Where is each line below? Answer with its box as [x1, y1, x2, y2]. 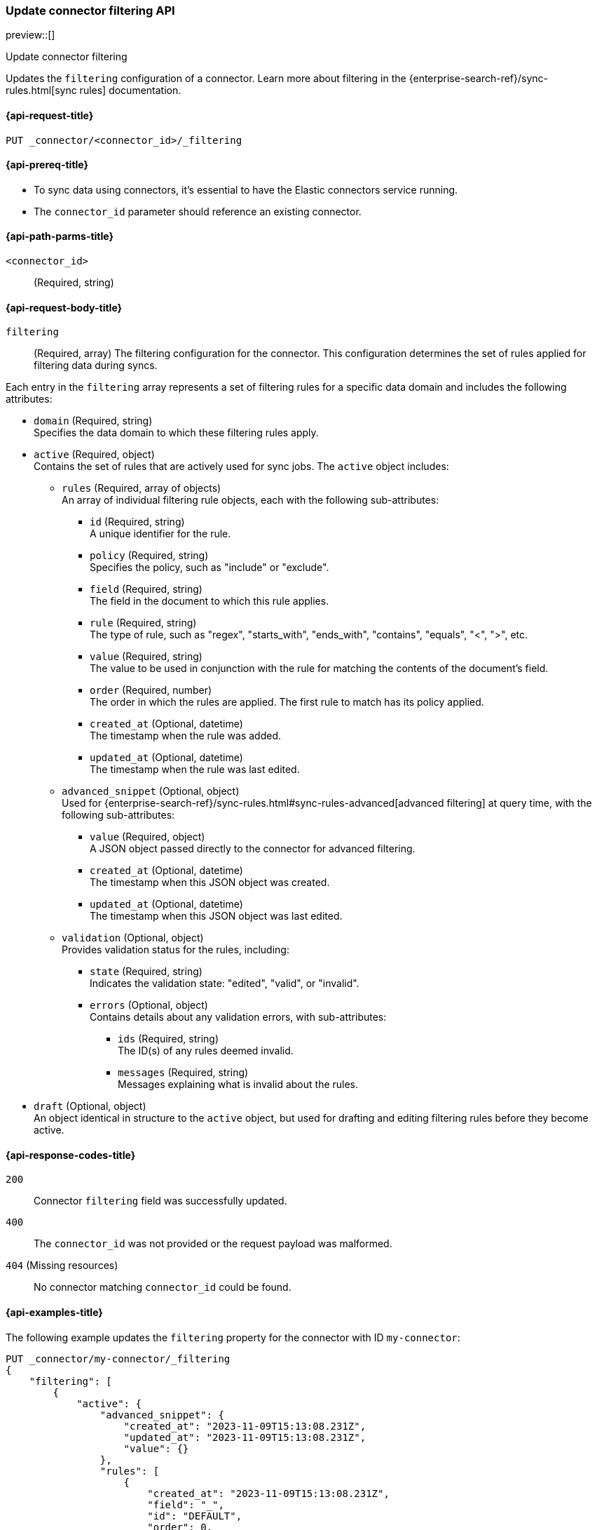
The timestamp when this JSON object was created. [90, 876, 330, 889]
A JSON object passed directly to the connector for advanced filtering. [90, 843, 416, 855]
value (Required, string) [90, 650, 203, 663]
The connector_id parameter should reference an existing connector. [34, 205, 362, 217]
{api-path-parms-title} [6, 230, 114, 243]
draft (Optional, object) [34, 1100, 146, 1113]
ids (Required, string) [118, 1033, 219, 1045]
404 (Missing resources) [6, 1259, 118, 1272]
